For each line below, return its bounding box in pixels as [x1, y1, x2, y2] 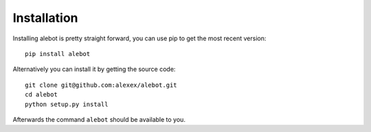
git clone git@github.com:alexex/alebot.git [25, 81, 178, 89]
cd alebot [25, 91, 58, 98]
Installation [12, 10, 78, 25]
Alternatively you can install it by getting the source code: [12, 65, 176, 73]
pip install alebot [25, 50, 91, 57]
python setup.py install [25, 100, 109, 108]
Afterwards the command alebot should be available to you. [12, 115, 185, 123]
